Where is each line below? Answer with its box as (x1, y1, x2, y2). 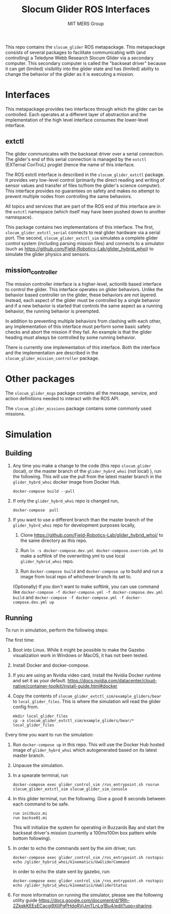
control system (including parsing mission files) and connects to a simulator (5, 240, 164, 246)
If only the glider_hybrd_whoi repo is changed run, (12, 497, 119, 504)
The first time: (5, 637, 35, 643)
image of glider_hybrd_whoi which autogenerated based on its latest (12, 747, 157, 753)
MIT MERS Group (67, 20, 104, 27)
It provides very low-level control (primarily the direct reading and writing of (5, 177, 165, 183)
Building (5, 449, 32, 458)
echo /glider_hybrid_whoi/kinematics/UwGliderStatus (12, 883, 128, 888)
